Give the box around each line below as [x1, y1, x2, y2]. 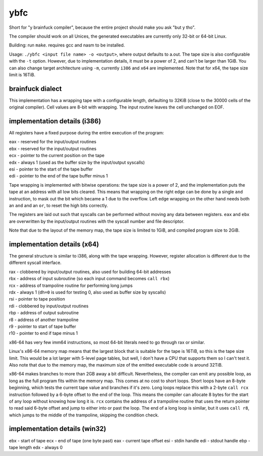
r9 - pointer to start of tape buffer [9, 323, 76, 329]
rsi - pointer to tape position [9, 296, 65, 302]
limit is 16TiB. [9, 71, 36, 78]
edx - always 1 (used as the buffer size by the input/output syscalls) [9, 159, 145, 165]
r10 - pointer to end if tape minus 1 [9, 330, 78, 336]
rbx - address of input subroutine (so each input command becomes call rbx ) [9, 276, 170, 282]
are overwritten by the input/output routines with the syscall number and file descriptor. [9, 218, 185, 224]
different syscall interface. [9, 260, 62, 266]
